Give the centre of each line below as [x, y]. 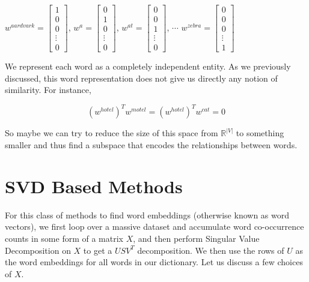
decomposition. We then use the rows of [211, 250]
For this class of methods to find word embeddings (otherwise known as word [147, 214]
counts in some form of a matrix [64, 238]
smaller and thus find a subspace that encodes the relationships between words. [151, 145]
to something [260, 133]
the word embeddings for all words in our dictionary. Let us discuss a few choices [154, 262]
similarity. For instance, [48, 90]
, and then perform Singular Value [196, 238]
